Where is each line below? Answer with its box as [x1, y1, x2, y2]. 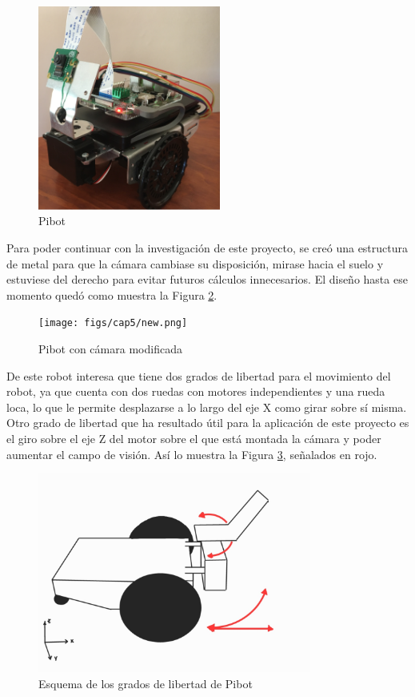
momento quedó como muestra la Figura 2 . [6, 286, 217, 303]
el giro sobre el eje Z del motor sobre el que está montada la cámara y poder [6, 429, 381, 446]
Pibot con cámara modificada [38, 340, 182, 357]
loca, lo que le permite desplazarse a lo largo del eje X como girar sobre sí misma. [6, 398, 407, 415]
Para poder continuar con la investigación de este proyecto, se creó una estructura [6, 239, 409, 256]
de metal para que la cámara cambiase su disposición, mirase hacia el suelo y [6, 255, 384, 272]
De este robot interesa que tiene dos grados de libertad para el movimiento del [6, 367, 391, 384]
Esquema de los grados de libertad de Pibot [38, 675, 253, 691]
